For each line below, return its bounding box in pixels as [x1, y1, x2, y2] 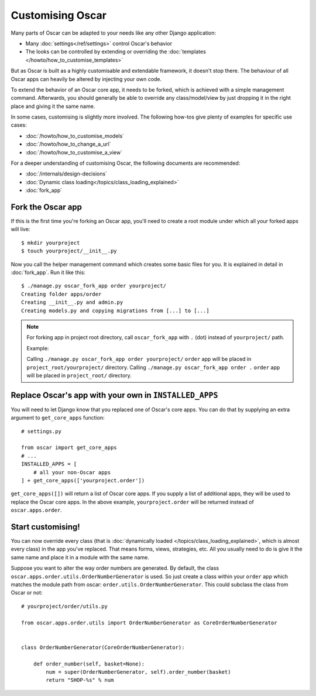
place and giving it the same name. [11, 103, 95, 110]
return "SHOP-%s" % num [46, 677, 114, 684]
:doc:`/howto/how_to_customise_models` [25, 132, 125, 139]
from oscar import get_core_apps [21, 444, 117, 451]
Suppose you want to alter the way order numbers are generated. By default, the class [11, 565, 219, 572]
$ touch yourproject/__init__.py [21, 248, 117, 255]
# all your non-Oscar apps [33, 469, 111, 475]
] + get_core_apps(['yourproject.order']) [21, 477, 145, 484]
